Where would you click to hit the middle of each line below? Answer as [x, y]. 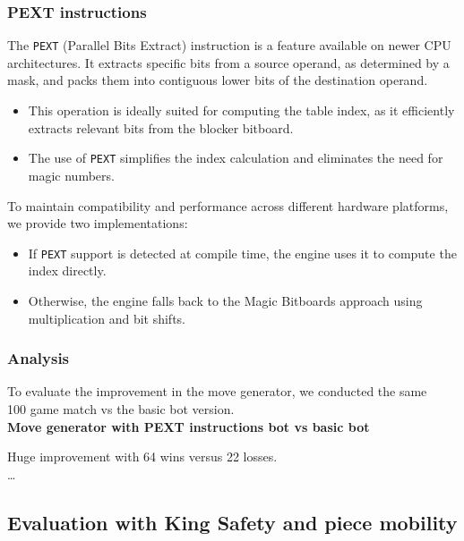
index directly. [67, 270]
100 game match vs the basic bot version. [121, 408]
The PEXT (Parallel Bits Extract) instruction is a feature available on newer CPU [229, 45]
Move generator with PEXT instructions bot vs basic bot [189, 426]
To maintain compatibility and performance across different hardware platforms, [228, 205]
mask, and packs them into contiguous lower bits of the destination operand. [218, 80]
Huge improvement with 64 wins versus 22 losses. [142, 456]
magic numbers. [71, 175]
